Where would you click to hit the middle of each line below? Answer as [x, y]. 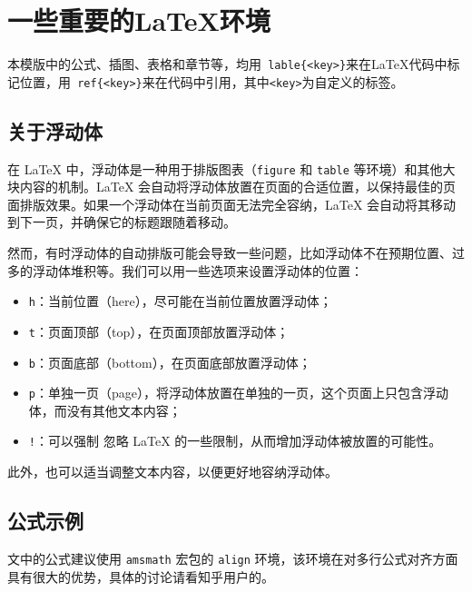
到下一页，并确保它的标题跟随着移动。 [122, 222]
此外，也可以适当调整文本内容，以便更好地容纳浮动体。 [172, 472]
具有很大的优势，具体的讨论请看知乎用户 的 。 [141, 576]
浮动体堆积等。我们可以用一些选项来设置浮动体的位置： [197, 270]
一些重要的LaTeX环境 [139, 20]
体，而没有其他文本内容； [105, 410]
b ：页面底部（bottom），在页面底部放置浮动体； [170, 362]
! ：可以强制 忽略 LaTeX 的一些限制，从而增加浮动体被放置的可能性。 [235, 441]
